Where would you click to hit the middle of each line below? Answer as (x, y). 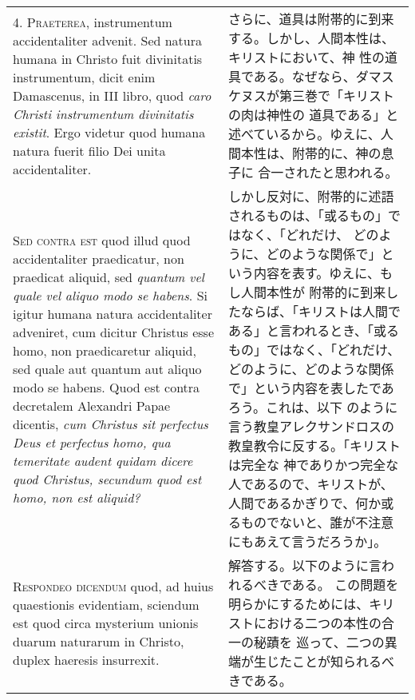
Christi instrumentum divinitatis (103, 113)
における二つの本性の (317, 623)
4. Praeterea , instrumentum (93, 22)
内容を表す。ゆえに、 (316, 273)
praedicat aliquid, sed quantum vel (109, 276)
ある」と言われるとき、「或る (314, 330)
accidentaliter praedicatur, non (99, 258)
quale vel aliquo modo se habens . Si (110, 295)
